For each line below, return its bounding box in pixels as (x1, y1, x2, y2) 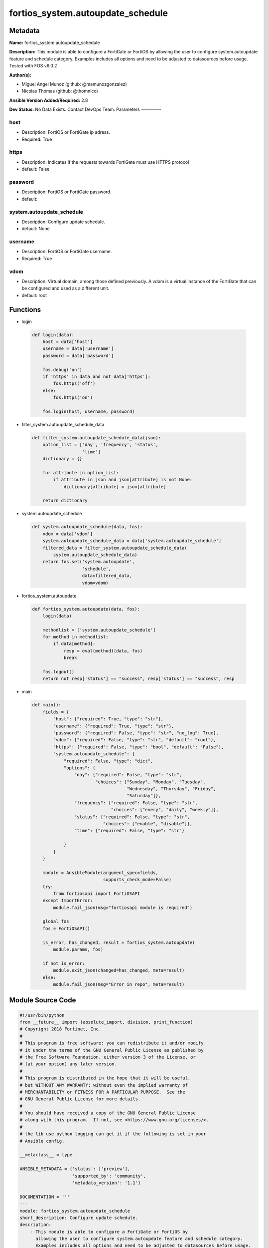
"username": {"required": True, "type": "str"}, (53, 723, 174, 729)
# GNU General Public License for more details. (19, 1096, 141, 1102)
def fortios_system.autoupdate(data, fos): (32, 606, 140, 612)
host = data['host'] (42, 339, 93, 344)
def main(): (32, 702, 62, 708)
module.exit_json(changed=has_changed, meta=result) (53, 967, 185, 973)
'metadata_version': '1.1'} (72, 1180, 141, 1186)
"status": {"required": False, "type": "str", (74, 814, 190, 820)
